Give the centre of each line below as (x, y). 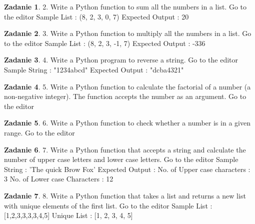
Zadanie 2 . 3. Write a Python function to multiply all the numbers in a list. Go (128, 33)
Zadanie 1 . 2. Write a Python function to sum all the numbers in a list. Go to (125, 6)
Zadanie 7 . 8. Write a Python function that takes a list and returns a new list (125, 195)
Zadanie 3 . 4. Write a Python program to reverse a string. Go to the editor (121, 60)
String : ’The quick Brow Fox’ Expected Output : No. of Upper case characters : (127, 169)
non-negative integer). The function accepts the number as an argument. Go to (125, 96)
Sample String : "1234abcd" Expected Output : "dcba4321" (94, 69)
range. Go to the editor (39, 132)
